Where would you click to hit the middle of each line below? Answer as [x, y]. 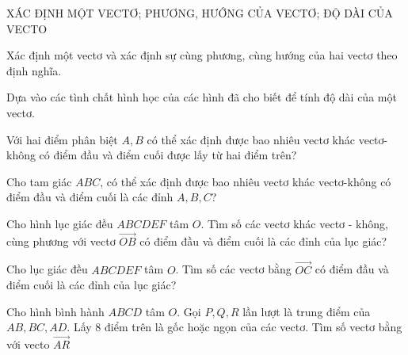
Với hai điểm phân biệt [62, 139]
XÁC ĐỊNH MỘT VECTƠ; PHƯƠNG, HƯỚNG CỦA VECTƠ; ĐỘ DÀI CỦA [200, 13]
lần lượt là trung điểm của [307, 311]
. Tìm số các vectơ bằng [233, 269]
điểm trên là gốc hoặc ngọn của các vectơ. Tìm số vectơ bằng [253, 327]
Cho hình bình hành [55, 311]
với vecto [28, 344]
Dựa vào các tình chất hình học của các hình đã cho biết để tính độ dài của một [202, 97]
